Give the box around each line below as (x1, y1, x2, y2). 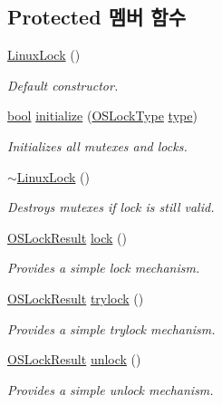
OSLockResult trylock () (7, 288, 144, 307)
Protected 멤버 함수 (7, 3, 186, 31)
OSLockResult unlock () (7, 350, 141, 369)
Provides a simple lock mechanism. (7, 258, 200, 277)
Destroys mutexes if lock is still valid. (7, 198, 215, 217)
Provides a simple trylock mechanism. (7, 319, 216, 338)
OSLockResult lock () (7, 227, 127, 246)
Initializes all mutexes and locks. (7, 136, 188, 155)
